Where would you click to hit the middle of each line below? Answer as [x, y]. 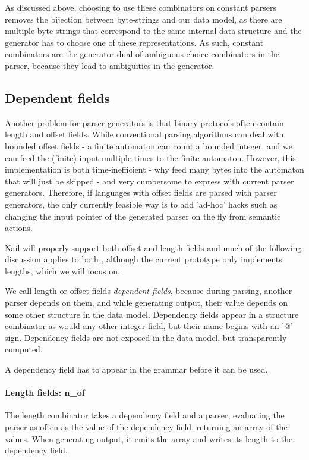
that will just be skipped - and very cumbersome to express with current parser [149, 181]
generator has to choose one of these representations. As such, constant [134, 42]
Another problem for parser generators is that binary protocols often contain [144, 122]
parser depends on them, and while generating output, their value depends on [146, 303]
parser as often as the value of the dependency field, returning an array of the [146, 427]
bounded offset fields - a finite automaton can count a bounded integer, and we [149, 145]
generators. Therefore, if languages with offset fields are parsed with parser [141, 193]
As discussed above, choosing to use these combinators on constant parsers [141, 7]
